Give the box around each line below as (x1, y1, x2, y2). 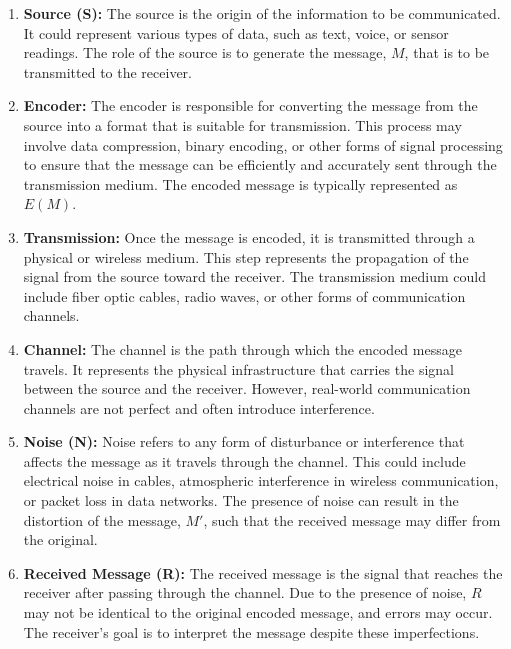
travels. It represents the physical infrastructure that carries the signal (23, 358, 454, 379)
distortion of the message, (23, 509, 181, 530)
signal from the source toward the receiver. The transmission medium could (23, 266, 486, 287)
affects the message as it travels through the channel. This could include (23, 450, 466, 471)
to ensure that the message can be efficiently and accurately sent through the (23, 154, 497, 175)
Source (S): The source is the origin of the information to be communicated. (23, 3, 501, 23)
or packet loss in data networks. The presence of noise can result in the (23, 490, 459, 511)
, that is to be (404, 42, 490, 63)
